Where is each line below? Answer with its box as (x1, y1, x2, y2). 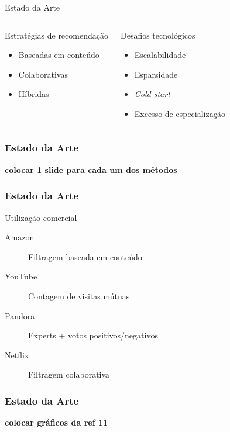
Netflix (5, 348, 29, 361)
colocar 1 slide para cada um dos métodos (5, 163, 177, 175)
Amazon (5, 231, 35, 243)
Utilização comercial (5, 211, 77, 223)
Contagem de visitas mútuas (28, 289, 130, 302)
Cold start (134, 88, 170, 100)
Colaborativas (18, 68, 68, 80)
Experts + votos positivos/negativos (28, 329, 158, 341)
